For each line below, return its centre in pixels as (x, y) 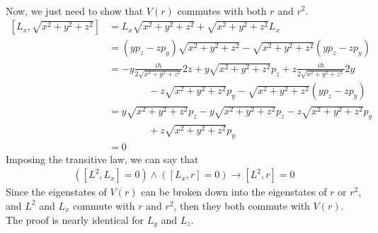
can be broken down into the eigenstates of (234, 192)
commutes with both (222, 10)
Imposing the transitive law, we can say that (102, 159)
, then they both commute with (242, 205)
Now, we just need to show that (75, 10)
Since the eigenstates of (56, 192)
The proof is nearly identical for (75, 219)
